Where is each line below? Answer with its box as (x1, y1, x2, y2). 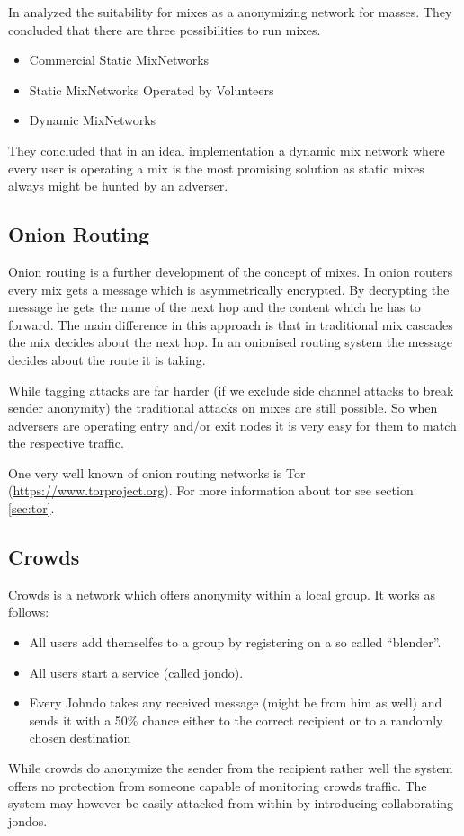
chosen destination (29, 728, 131, 747)
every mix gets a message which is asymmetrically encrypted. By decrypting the (8, 280, 450, 298)
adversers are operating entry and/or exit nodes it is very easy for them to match (8, 415, 457, 434)
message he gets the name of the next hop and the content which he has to (8, 298, 421, 316)
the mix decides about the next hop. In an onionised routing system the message (8, 333, 452, 351)
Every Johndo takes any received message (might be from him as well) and (29, 693, 442, 712)
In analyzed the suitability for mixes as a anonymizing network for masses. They (8, 3, 452, 21)
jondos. (8, 811, 48, 830)
